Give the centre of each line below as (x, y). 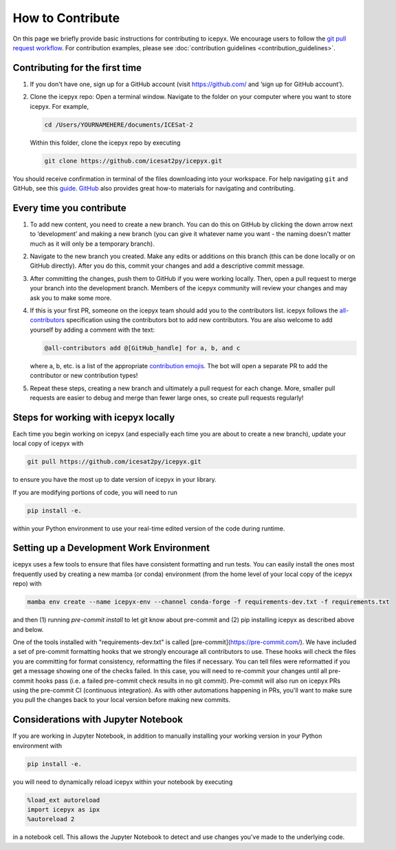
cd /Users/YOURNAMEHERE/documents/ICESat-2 (119, 125)
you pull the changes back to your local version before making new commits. (121, 700)
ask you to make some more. (71, 298)
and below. (28, 629)
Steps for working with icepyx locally (94, 417)
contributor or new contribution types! (84, 376)
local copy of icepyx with (48, 443)
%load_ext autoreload (64, 800)
